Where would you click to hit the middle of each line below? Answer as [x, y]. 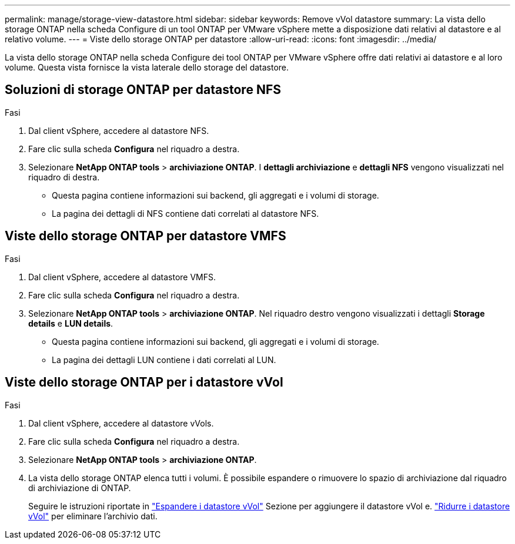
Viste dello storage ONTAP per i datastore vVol [144, 382]
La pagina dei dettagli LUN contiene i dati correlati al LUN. [164, 360]
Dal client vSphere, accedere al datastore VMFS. [122, 277]
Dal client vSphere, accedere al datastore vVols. [121, 423]
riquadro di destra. [64, 177]
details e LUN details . [71, 323]
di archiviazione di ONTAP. [80, 488]
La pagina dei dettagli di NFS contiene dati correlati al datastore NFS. [185, 213]
